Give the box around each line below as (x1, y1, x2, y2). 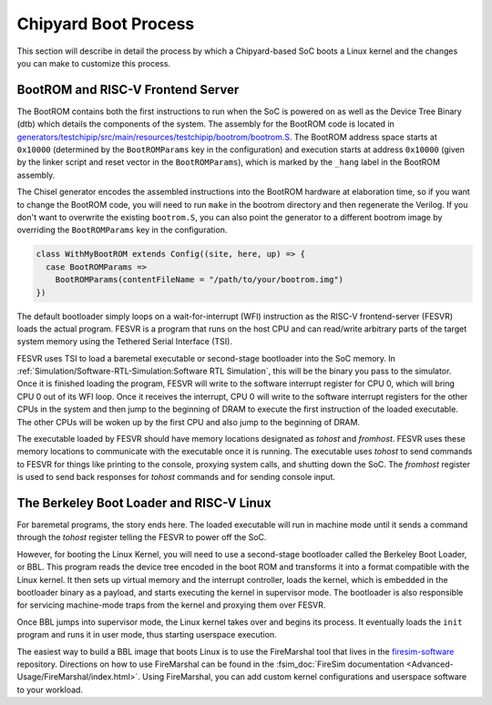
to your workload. (16, 684, 84, 695)
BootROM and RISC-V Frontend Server (16, 82, 240, 97)
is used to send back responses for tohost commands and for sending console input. (16, 472, 336, 483)
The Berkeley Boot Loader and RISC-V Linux (16, 496, 272, 510)
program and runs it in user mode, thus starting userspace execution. (16, 629, 277, 640)
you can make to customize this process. (16, 57, 171, 68)
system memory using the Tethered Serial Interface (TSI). (16, 336, 232, 347)
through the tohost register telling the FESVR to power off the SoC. (16, 532, 267, 543)
